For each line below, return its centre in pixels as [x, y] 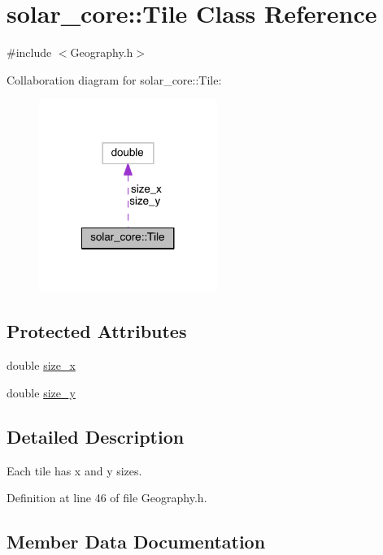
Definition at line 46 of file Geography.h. [107, 498]
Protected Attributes [97, 331]
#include [29, 52]
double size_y [41, 392]
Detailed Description [96, 436]
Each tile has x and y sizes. [74, 470]
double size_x [41, 365]
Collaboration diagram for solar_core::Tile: [114, 79]
